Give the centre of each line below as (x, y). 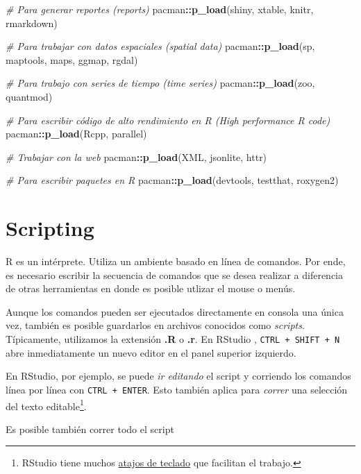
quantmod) (29, 96)
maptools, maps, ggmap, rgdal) (72, 59)
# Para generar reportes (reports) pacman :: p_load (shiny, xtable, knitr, (160, 9)
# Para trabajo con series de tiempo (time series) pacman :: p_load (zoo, (160, 83)
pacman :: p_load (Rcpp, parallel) (76, 134)
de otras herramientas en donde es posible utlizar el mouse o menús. (151, 288)
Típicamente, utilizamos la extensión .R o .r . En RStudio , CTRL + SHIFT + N (173, 339)
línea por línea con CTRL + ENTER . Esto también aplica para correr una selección (177, 389)
